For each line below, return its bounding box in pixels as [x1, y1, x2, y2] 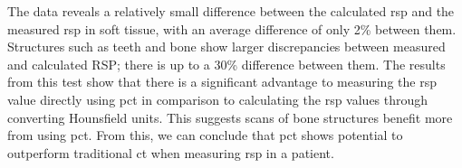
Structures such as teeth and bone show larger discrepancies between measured [7, 37, 446, 56]
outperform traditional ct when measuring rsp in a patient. [7, 143, 334, 162]
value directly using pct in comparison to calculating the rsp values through [7, 89, 428, 108]
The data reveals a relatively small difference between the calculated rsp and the [7, 2, 455, 20]
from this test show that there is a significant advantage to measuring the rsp [7, 72, 437, 91]
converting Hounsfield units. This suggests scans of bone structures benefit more [7, 107, 453, 126]
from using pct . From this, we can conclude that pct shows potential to [7, 126, 403, 145]
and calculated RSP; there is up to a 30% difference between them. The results [7, 54, 446, 73]
